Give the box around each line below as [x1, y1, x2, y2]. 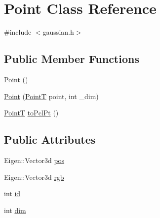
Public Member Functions [4, 51, 139, 66]
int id [4, 188, 21, 199]
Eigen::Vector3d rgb [4, 171, 64, 182]
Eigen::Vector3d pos [4, 155, 65, 165]
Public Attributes [4, 132, 96, 147]
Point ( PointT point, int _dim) [4, 91, 99, 101]
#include [4, 27, 32, 37]
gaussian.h [42, 27, 74, 37]
